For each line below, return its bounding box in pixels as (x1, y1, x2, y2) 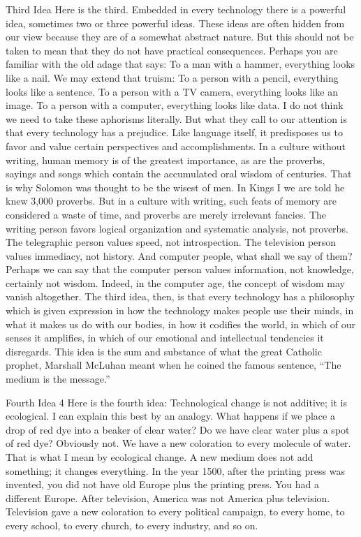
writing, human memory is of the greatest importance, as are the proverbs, (6, 152, 325, 167)
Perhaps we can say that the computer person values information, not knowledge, (6, 262, 354, 277)
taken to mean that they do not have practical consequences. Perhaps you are (6, 43, 338, 57)
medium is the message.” (6, 372, 110, 386)
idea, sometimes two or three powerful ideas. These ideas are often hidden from (6, 15, 345, 30)
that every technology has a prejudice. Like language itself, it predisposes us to (6, 125, 343, 140)
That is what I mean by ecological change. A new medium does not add (6, 450, 314, 464)
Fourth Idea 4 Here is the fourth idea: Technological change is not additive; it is (6, 395, 347, 409)
